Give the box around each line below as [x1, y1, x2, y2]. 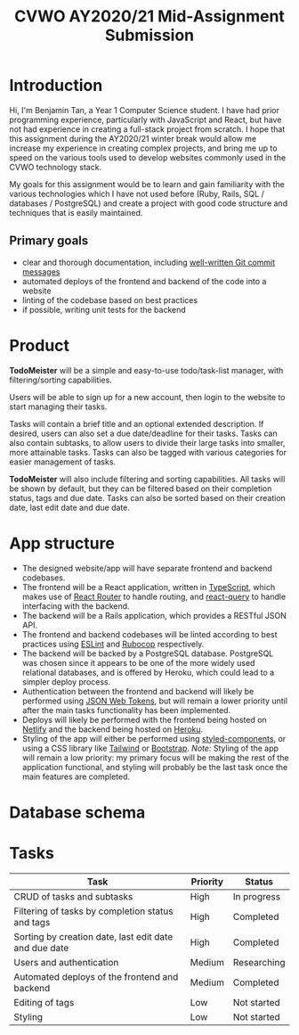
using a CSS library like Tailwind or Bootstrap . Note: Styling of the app [21, 743, 279, 753]
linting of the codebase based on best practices [21, 294, 198, 305]
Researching [232, 956, 286, 968]
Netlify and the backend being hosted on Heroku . [21, 724, 204, 735]
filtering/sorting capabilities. [9, 374, 113, 385]
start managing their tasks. [9, 401, 108, 412]
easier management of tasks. [9, 456, 117, 467]
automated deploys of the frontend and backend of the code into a [21, 275, 267, 286]
